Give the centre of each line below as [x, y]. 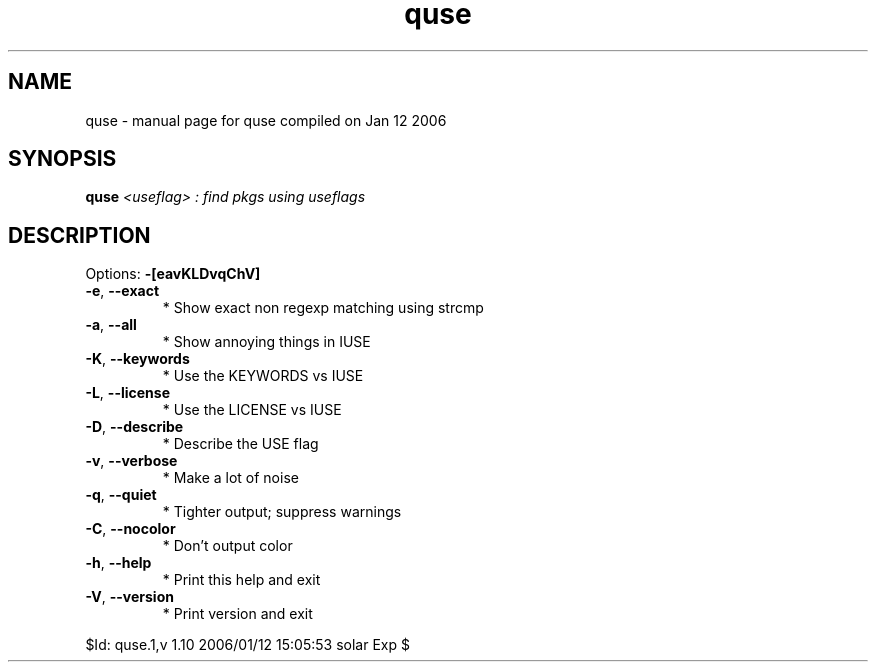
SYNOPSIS [62, 159]
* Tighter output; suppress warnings [282, 512]
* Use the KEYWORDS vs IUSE [263, 376]
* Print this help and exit [241, 580]
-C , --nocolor [130, 529]
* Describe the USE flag [240, 444]
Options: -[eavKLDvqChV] [173, 274]
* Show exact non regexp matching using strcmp [323, 308]
